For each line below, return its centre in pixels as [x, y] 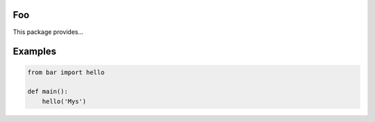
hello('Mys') [64, 101]
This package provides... [48, 32]
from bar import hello [66, 72]
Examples [35, 52]
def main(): [48, 91]
